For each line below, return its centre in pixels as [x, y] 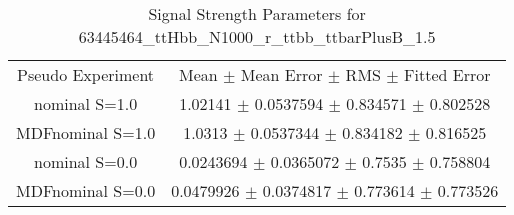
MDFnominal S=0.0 [86, 190]
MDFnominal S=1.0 [86, 132]
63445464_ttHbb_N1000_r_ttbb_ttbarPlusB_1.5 [257, 36]
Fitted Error [447, 74]
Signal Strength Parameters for [257, 13]
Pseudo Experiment [86, 74]
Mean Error [281, 74]
